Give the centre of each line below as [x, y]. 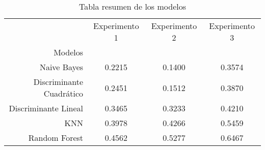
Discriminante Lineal [46, 108]
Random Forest [56, 138]
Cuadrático [63, 93]
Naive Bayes [61, 67]
